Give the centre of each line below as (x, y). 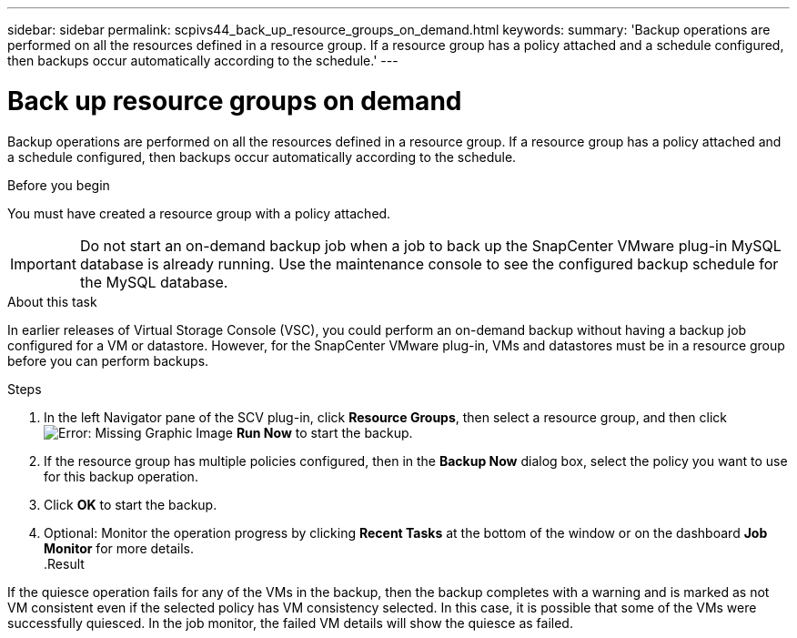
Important (43, 263)
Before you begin (59, 185)
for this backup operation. (121, 476)
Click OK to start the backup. (131, 504)
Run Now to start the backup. (324, 432)
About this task (52, 301)
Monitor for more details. (119, 548)
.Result (64, 563)
